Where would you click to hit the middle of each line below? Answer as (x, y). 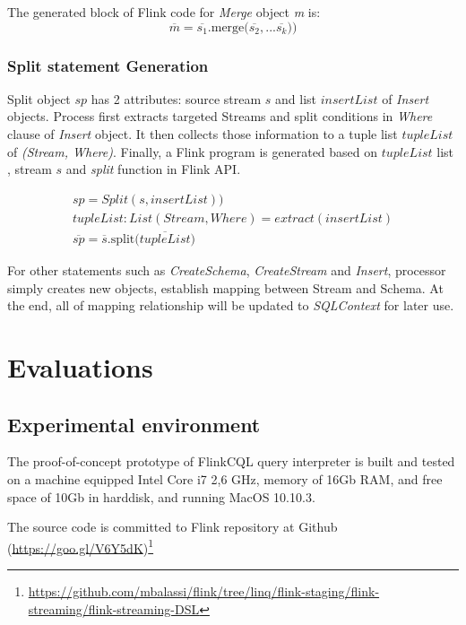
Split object (39, 98)
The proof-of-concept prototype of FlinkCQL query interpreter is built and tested (231, 461)
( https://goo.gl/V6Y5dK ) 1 (81, 546)
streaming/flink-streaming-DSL (114, 608)
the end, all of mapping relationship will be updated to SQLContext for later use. (231, 305)
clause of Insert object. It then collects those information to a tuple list (203, 134)
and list (296, 98)
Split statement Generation (108, 65)
